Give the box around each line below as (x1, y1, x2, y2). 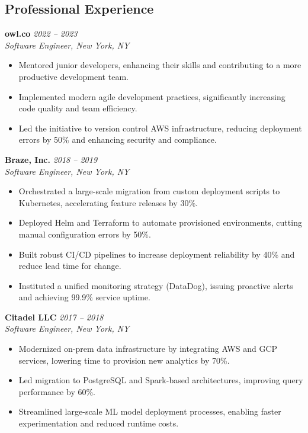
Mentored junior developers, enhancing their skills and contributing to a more (18, 59, 301, 71)
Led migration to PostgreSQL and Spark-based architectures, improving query (18, 374, 303, 386)
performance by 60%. (18, 385, 95, 397)
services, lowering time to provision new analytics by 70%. (18, 354, 230, 366)
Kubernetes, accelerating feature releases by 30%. (18, 196, 198, 209)
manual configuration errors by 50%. (18, 227, 151, 240)
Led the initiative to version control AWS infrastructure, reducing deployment (18, 121, 302, 134)
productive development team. (18, 70, 129, 82)
